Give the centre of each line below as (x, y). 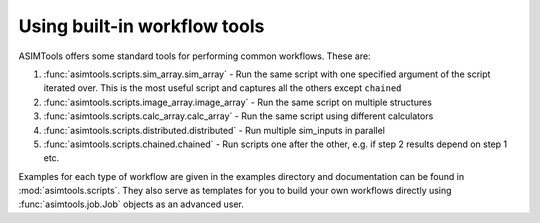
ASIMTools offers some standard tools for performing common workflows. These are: (194, 56)
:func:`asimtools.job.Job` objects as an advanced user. (131, 204)
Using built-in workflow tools (141, 26)
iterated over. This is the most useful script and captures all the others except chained (222, 88)
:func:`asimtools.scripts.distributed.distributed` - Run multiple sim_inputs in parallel (214, 130)
